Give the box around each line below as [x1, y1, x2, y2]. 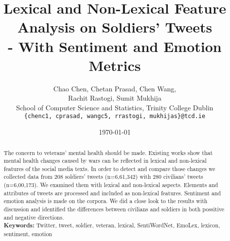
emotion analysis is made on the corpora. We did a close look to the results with [3, 197, 208, 205]
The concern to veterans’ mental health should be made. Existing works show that [3, 148, 213, 156]
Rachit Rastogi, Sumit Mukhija [68, 93, 161, 103]
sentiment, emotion [3, 230, 52, 238]
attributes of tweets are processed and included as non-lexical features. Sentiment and [3, 189, 221, 197]
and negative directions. [3, 213, 64, 221]
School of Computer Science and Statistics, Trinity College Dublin [16, 102, 213, 112]
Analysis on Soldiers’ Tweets [17, 17, 212, 37]
